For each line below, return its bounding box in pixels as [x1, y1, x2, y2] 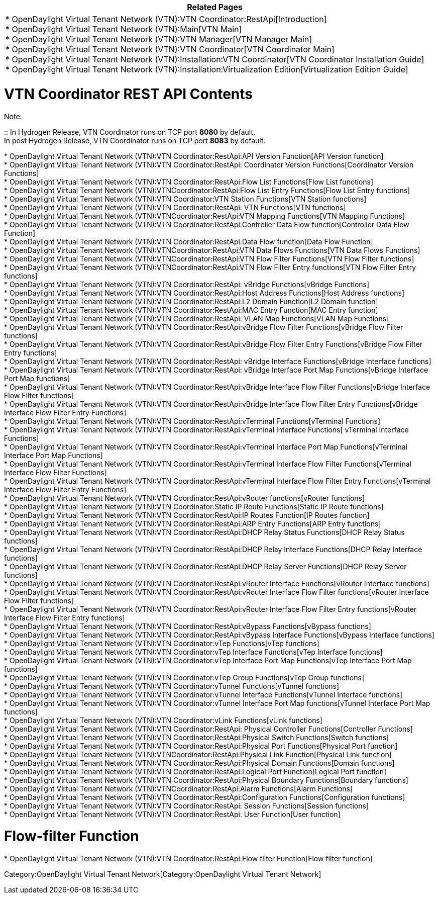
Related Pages [187, 2, 243, 12]
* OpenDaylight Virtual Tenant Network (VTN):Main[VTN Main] [6, 24, 242, 34]
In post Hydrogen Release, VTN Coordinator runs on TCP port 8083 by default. [4, 136, 266, 145]
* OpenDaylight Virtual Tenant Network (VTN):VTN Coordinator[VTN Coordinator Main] [6, 44, 335, 54]
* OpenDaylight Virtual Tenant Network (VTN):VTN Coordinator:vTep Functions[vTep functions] [4, 639, 319, 648]
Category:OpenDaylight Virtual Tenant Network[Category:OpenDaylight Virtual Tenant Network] [4, 870, 321, 878]
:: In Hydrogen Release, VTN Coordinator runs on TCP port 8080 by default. [4, 127, 256, 136]
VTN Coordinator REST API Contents [4, 85, 253, 103]
